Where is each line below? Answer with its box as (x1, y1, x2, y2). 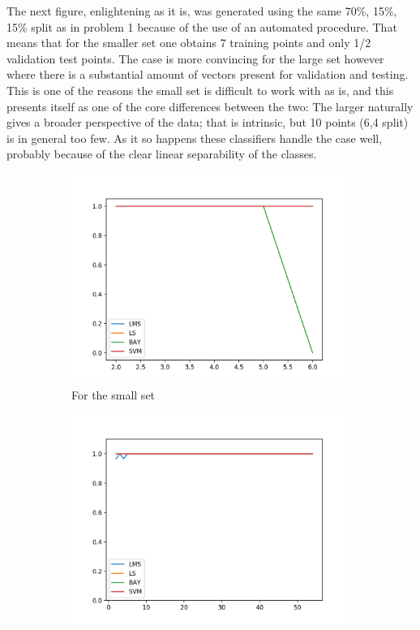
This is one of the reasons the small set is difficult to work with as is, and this (6, 81, 394, 98)
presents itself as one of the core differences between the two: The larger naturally (6, 97, 414, 114)
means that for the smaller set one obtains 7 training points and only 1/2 (6, 34, 371, 51)
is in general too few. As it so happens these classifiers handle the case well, (6, 129, 383, 146)
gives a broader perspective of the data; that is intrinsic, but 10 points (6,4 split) (6, 114, 409, 131)
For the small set (71, 386, 156, 403)
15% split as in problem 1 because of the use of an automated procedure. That (6, 18, 397, 35)
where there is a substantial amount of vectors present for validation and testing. (6, 66, 409, 83)
